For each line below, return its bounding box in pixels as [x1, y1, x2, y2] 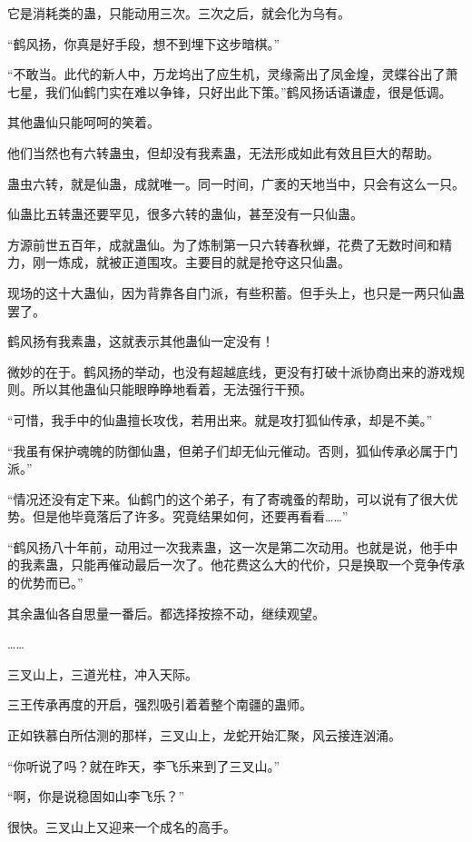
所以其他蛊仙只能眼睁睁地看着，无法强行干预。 [32, 380, 312, 399]
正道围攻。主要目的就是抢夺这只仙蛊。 [121, 253, 350, 272]
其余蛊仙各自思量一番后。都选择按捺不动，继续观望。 [7, 603, 325, 622]
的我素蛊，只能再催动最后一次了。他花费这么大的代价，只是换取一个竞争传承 [7, 555, 465, 574]
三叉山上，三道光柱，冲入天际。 [7, 664, 198, 683]
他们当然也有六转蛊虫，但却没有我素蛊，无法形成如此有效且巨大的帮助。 [7, 143, 439, 162]
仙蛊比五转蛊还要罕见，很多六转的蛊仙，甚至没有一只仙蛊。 [7, 204, 363, 223]
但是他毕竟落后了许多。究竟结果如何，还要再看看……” [32, 507, 349, 526]
